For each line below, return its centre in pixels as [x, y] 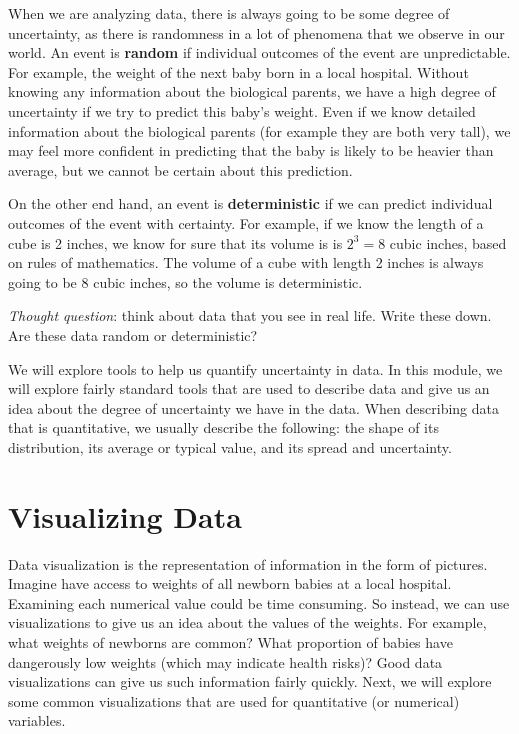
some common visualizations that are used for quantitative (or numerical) [234, 700]
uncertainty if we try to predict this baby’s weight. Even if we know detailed [242, 110]
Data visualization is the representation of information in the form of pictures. [248, 563]
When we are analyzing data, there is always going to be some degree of [229, 13]
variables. [37, 720]
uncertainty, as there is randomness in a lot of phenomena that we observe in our [256, 32]
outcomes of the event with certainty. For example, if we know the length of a [246, 222]
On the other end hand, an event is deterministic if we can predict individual [250, 203]
